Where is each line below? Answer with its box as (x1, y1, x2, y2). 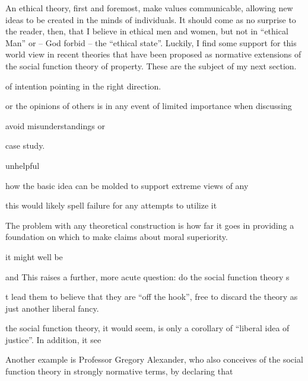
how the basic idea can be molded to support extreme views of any (5, 179, 249, 191)
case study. (5, 139, 45, 152)
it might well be (5, 250, 63, 262)
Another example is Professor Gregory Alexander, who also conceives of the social (5, 353, 303, 366)
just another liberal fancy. (5, 302, 99, 314)
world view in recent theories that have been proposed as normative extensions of (5, 48, 301, 60)
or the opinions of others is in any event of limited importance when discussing (5, 100, 292, 112)
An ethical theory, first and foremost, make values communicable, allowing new (5, 2, 293, 14)
